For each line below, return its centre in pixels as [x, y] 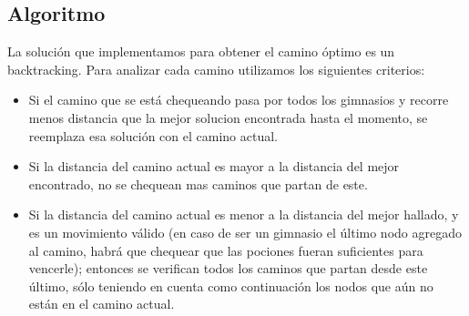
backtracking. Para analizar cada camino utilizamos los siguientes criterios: [216, 69]
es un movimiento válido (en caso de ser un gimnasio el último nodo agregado [245, 232]
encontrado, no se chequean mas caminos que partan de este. [198, 183]
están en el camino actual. [102, 304]
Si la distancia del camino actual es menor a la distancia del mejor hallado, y [244, 214]
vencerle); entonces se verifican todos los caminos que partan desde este [228, 268]
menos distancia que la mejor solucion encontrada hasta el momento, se [228, 117]
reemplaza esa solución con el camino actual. [153, 135]
